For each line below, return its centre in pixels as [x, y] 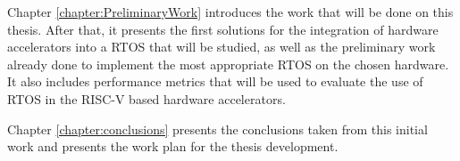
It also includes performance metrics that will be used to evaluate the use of [215, 81]
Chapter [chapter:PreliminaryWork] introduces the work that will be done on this [230, 12]
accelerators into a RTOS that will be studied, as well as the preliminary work [222, 47]
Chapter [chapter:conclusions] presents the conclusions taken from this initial [217, 129]
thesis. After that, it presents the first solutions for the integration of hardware [223, 29]
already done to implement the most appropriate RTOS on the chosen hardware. [228, 64]
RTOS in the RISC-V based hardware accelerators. [146, 98]
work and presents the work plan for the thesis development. [173, 146]
